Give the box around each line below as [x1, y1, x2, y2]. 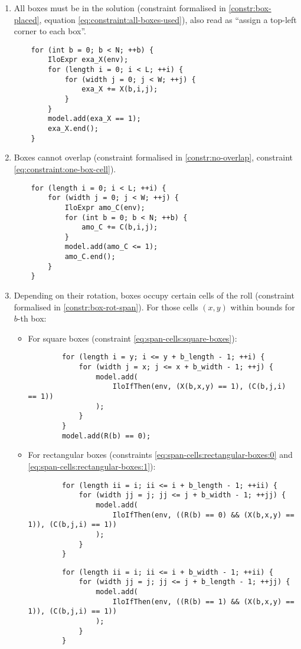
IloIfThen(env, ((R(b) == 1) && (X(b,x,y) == [112, 597, 295, 606]
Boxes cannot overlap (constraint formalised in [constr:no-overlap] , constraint [14, 151, 293, 163]
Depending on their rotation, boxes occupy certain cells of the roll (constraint [14, 289, 295, 301]
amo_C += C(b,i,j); [81, 223, 158, 232]
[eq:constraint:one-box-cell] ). [14, 162, 116, 175]
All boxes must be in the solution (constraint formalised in [14, 2, 226, 14]
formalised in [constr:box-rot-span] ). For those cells [14, 300, 198, 313]
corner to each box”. [14, 25, 86, 37]
